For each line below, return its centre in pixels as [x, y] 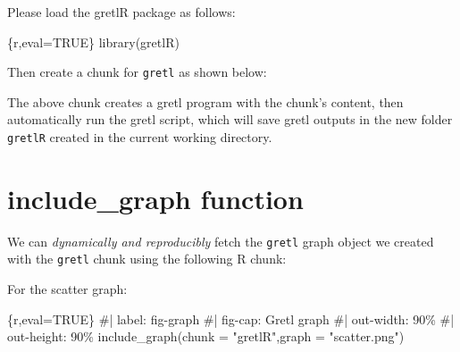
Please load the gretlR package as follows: [121, 12]
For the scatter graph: [67, 289]
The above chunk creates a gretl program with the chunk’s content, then [205, 101]
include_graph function [155, 198]
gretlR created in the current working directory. [140, 137]
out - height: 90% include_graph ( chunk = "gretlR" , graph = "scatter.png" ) [206, 336]
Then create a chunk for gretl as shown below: [137, 72]
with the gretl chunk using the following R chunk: [147, 259]
